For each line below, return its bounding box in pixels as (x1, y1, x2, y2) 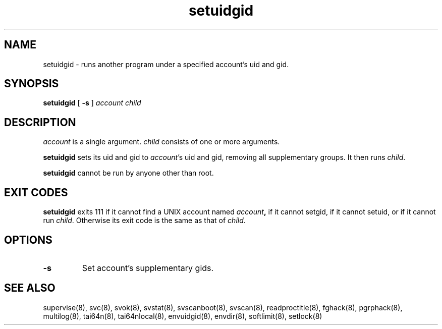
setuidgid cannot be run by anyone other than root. (43, 169, 214, 178)
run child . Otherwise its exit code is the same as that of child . (43, 216, 246, 225)
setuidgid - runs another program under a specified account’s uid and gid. (43, 60, 289, 69)
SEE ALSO (4, 282, 56, 295)
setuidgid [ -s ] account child (43, 98, 141, 107)
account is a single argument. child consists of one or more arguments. (43, 137, 280, 146)
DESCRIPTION (4, 116, 76, 129)
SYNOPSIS (4, 77, 59, 90)
